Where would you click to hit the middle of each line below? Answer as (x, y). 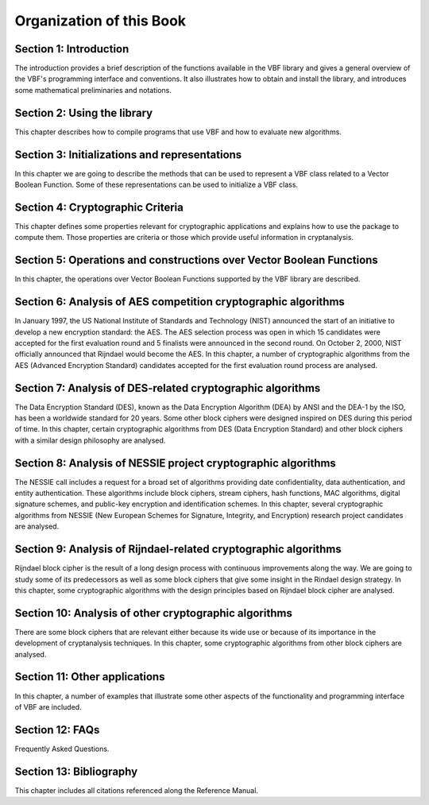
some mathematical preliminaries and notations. (93, 90)
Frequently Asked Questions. (62, 749)
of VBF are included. (48, 706)
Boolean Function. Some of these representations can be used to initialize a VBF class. (156, 185)
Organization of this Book (100, 21)
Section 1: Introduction (72, 49)
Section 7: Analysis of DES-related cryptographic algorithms (168, 388)
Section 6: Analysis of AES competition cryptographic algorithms (180, 302)
